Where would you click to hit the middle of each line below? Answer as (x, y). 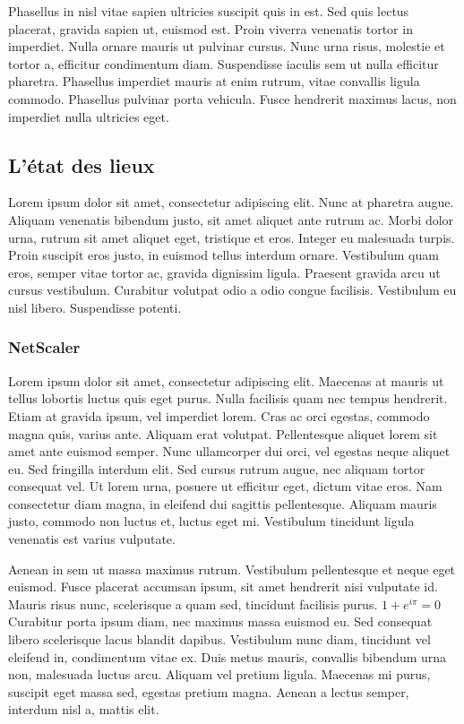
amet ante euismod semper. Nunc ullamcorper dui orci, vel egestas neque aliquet (229, 451)
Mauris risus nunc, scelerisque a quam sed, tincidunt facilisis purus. (193, 603)
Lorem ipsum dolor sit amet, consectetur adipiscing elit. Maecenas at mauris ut (226, 380)
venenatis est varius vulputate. (92, 539)
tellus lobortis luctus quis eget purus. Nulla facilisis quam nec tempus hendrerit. (228, 398)
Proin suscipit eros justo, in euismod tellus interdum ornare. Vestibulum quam (223, 255)
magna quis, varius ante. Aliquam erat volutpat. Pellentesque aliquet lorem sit (223, 433)
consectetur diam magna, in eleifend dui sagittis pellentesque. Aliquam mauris (223, 503)
